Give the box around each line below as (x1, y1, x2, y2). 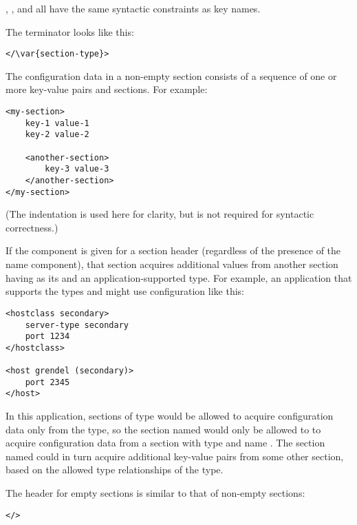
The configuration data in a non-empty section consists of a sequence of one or (6, 68, 337, 83)
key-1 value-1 (25, 118, 89, 128)
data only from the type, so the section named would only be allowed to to (6, 422, 321, 436)
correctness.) (6, 220, 58, 234)
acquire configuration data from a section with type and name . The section (6, 435, 325, 450)
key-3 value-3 (45, 164, 109, 174)
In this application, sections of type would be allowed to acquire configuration (6, 409, 334, 423)
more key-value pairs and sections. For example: (6, 82, 208, 96)
